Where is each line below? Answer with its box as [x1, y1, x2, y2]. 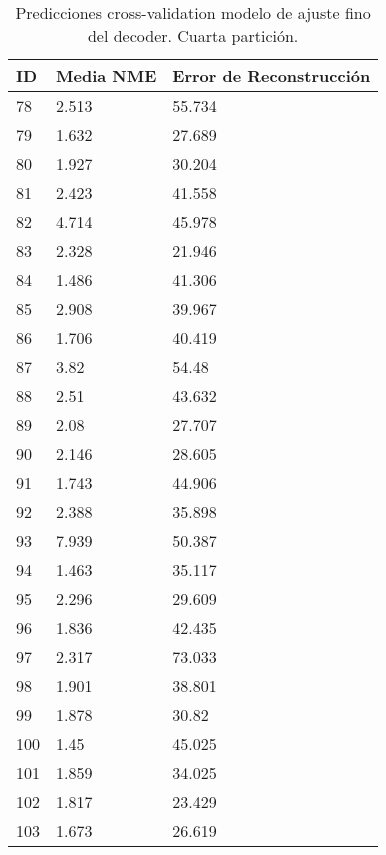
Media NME [56, 64, 157, 87]
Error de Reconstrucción [172, 64, 371, 87]
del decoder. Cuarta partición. [87, 24, 299, 47]
